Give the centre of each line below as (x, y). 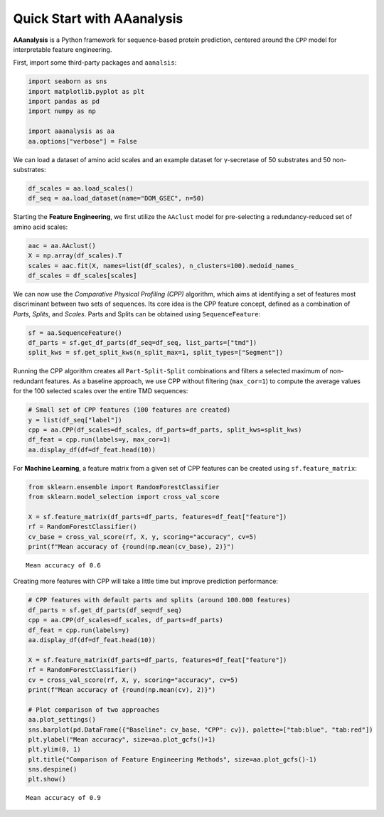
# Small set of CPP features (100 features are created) (129, 410)
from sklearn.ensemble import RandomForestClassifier (124, 487)
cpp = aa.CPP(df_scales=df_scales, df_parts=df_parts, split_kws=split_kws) (165, 430)
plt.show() (47, 779)
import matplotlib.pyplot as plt (86, 91)
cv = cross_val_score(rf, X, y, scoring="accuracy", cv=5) (133, 680)
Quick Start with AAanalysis (98, 18)
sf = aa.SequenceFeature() (75, 333)
